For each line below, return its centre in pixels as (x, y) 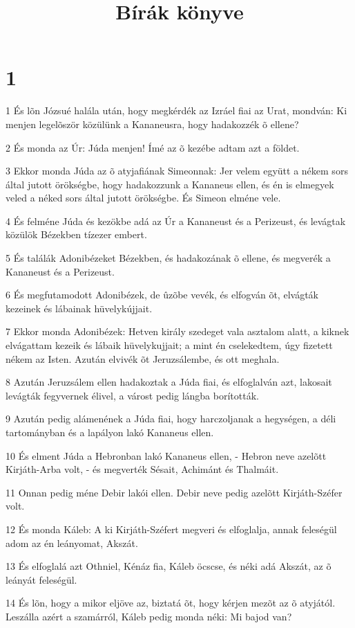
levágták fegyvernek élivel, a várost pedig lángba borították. (132, 395)
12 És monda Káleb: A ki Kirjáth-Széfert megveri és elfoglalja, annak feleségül (171, 529)
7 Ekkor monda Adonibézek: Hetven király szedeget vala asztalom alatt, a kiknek (177, 331)
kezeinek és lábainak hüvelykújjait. (79, 308)
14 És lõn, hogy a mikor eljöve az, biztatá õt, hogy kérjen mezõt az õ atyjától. (171, 603)
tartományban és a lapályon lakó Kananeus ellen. (110, 432)
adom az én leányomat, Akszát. (72, 542)
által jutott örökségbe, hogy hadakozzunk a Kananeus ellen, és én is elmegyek (170, 184)
